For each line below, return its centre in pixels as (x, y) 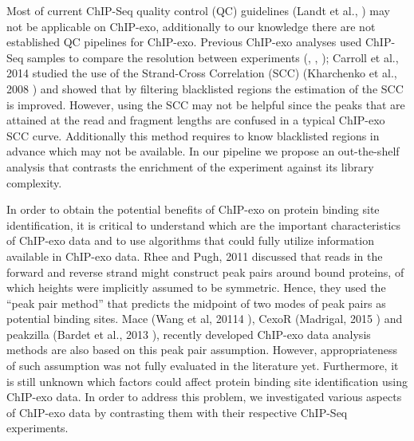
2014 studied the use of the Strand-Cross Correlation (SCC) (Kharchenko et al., (202, 73)
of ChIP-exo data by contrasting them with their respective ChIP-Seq (177, 412)
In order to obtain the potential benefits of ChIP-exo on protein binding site (193, 209)
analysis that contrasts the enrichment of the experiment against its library (190, 166)
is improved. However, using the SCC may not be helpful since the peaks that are (206, 104)
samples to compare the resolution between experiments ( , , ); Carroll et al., (213, 57)
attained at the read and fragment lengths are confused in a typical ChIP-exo (196, 120)
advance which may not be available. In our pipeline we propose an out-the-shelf (203, 151)
